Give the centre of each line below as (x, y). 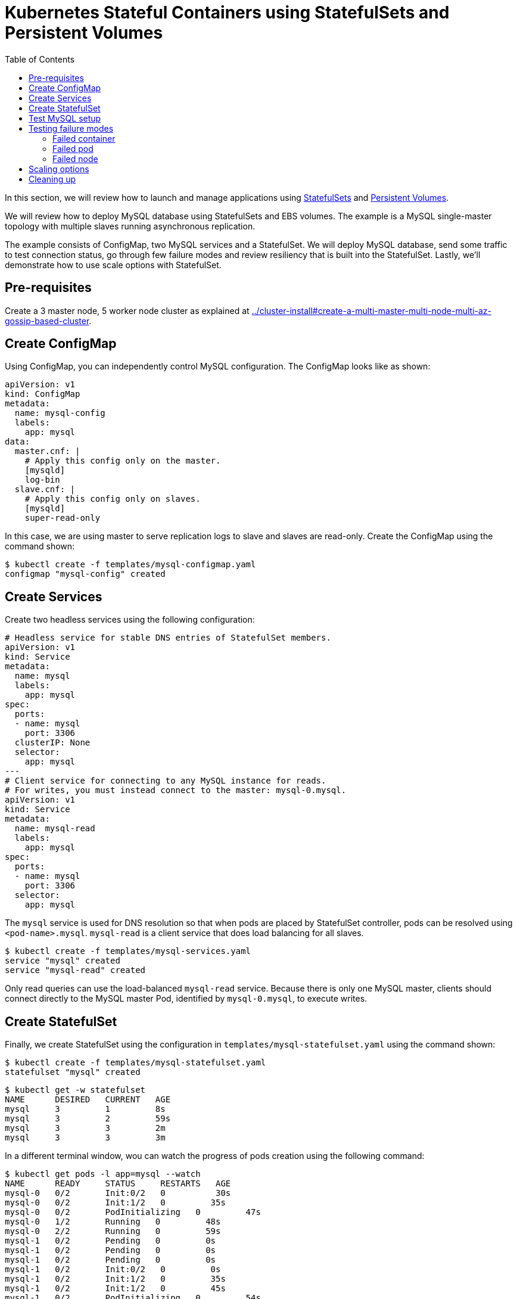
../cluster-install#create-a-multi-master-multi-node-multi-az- (372, 310)
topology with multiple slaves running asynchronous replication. (130, 226)
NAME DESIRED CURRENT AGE (88, 1100)
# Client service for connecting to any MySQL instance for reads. (166, 781)
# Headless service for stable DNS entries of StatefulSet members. (168, 638)
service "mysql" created (63, 961)
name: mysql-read (55, 829)
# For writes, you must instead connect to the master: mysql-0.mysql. (176, 790)
